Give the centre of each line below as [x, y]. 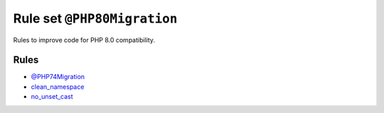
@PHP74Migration [58, 77]
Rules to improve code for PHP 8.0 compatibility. [84, 40]
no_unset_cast [52, 97]
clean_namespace [58, 87]
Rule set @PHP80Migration [95, 18]
